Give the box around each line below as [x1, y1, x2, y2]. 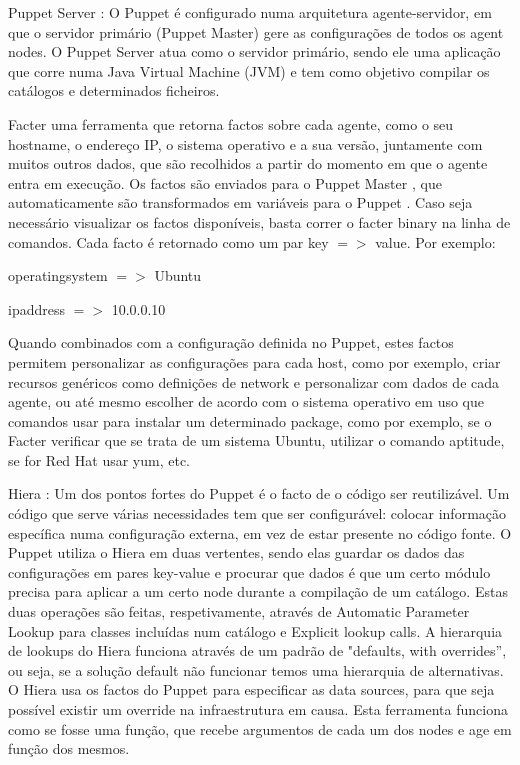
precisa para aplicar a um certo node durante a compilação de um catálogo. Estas [8, 581, 508, 602]
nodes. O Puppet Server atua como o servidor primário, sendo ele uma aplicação [8, 41, 501, 62]
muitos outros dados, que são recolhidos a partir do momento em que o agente [8, 153, 488, 174]
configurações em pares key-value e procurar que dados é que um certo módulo [8, 561, 491, 582]
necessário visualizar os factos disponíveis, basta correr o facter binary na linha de [8, 211, 511, 232]
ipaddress [8, 298, 65, 319]
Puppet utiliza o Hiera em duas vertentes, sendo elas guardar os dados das [8, 542, 465, 563]
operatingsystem [8, 265, 108, 286]
